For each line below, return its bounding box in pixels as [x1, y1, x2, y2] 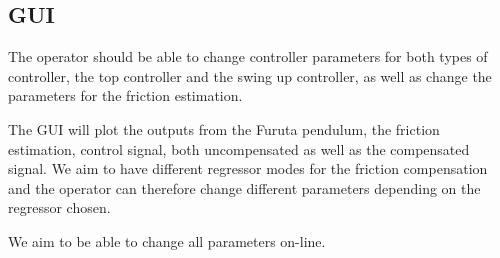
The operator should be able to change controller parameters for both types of [8, 46, 488, 67]
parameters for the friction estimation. [8, 85, 243, 106]
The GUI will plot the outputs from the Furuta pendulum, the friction [8, 118, 440, 139]
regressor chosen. [8, 197, 111, 218]
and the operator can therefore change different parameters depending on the [8, 177, 481, 198]
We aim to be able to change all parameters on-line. [8, 230, 326, 251]
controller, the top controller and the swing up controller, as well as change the [8, 65, 492, 86]
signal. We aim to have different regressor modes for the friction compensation [8, 158, 488, 179]
